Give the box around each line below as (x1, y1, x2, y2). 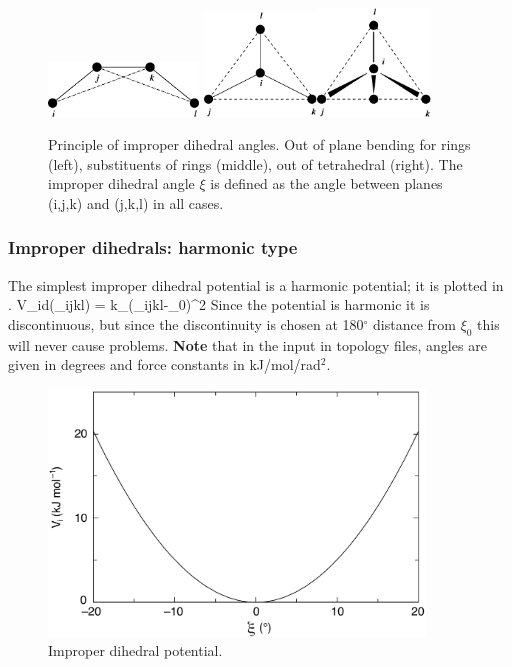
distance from (373, 313, 456, 334)
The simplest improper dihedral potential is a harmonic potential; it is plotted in (8, 274, 504, 295)
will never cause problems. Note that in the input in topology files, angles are (8, 334, 487, 355)
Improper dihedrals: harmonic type (8, 235, 298, 260)
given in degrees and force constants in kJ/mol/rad (8, 354, 321, 375)
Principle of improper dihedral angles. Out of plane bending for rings (48, 134, 471, 155)
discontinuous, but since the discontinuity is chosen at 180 (8, 313, 364, 334)
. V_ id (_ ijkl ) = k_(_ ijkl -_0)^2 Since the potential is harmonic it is (8, 294, 430, 315)
